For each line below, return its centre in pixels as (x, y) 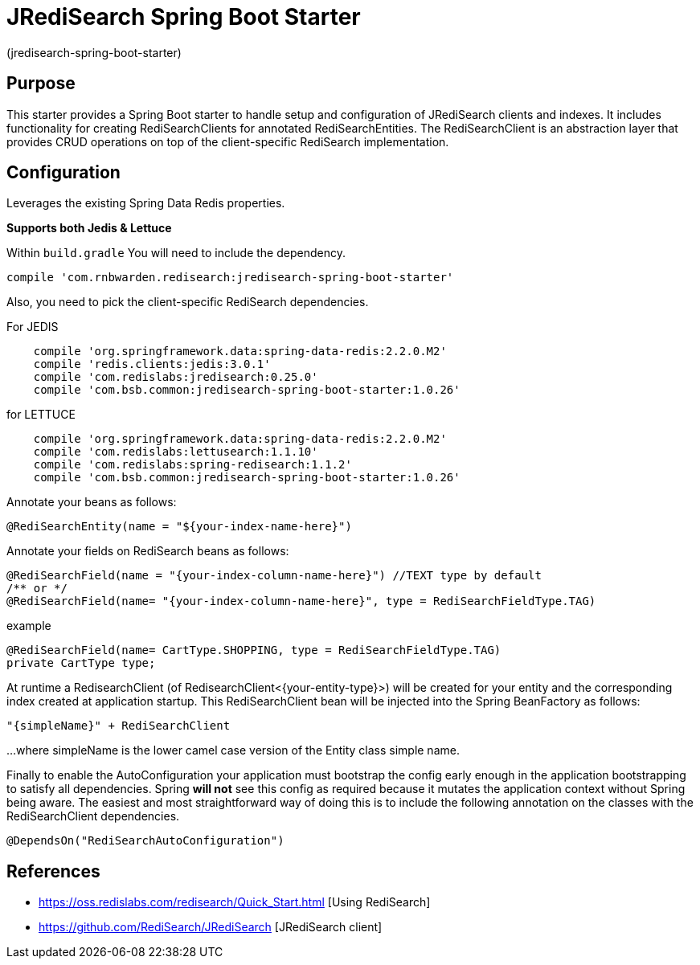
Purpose (41, 84)
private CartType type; (81, 663)
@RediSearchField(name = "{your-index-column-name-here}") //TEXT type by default (274, 576)
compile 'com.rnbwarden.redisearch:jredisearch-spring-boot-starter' (230, 278)
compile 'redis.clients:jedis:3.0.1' (152, 364)
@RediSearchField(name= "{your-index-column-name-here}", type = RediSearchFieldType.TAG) (301, 601)
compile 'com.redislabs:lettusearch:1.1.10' (176, 452)
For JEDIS (33, 327)
